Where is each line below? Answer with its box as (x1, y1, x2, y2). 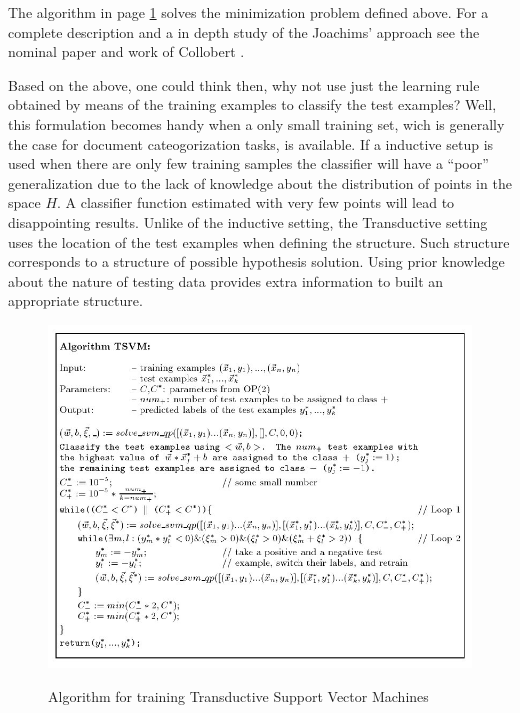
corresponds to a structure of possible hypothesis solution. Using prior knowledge (8, 251, 505, 272)
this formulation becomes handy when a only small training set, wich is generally (8, 113, 505, 134)
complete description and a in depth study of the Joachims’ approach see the (8, 21, 480, 42)
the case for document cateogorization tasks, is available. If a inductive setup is (8, 133, 494, 154)
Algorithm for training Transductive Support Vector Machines (48, 685, 429, 706)
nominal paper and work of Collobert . (8, 41, 245, 62)
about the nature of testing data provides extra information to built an (8, 270, 444, 291)
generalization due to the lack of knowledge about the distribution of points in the (8, 172, 512, 193)
